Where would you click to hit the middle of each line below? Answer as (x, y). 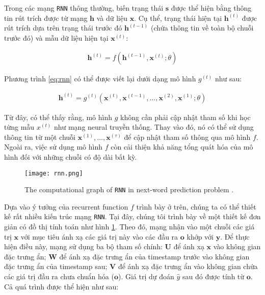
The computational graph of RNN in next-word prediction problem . (129, 189)
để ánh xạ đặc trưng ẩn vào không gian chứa (188, 266)
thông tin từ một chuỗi (40, 137)
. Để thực (235, 236)
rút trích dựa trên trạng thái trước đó (63, 28)
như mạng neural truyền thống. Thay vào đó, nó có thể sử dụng (154, 127)
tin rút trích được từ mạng (46, 18)
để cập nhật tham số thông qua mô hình (187, 137)
